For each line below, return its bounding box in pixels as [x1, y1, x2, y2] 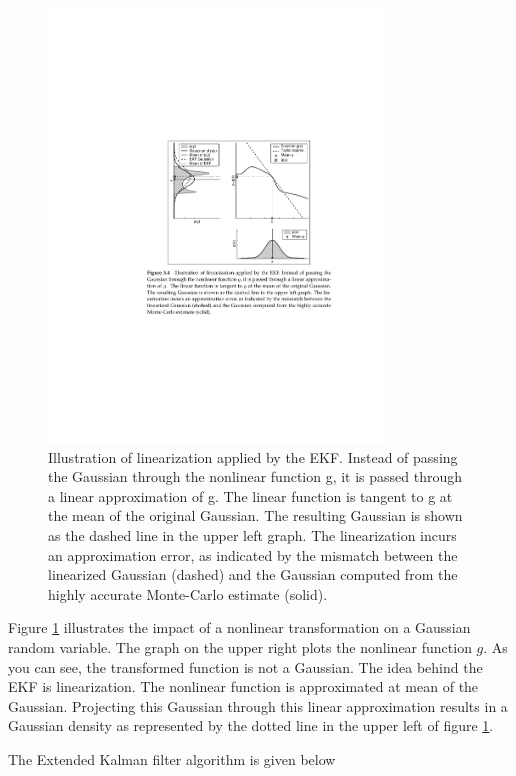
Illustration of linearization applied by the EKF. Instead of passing [48, 446, 458, 467]
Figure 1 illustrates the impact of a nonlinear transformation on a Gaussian [8, 617, 471, 638]
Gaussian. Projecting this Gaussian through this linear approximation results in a [8, 695, 508, 716]
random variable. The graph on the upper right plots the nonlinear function [8, 636, 472, 657]
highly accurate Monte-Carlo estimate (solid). [48, 583, 328, 604]
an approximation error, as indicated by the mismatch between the [48, 544, 458, 565]
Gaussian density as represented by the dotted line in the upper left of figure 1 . [8, 715, 494, 736]
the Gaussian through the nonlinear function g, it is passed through [48, 466, 463, 487]
